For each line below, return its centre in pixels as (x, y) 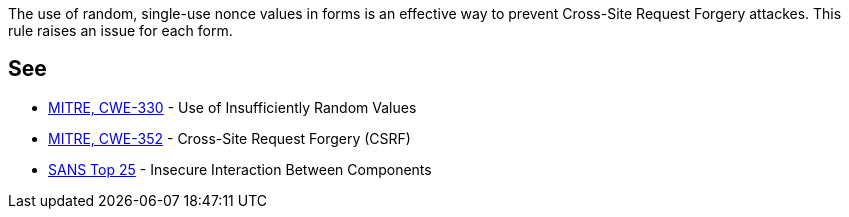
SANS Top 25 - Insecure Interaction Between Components (240, 169)
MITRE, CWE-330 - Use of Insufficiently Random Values (232, 107)
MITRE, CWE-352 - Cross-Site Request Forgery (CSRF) (229, 138)
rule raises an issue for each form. (120, 30)
